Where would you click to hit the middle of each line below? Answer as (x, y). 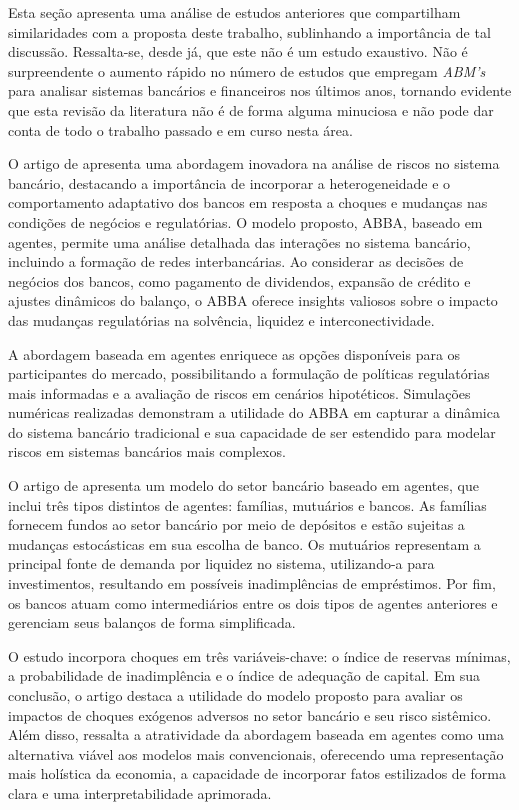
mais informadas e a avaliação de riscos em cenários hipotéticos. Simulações (239, 392)
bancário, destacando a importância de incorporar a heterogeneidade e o (229, 182)
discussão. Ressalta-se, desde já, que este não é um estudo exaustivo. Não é (238, 51)
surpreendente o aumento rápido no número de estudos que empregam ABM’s (247, 70)
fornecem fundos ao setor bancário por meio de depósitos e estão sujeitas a (236, 524)
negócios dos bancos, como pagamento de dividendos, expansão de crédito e (239, 280)
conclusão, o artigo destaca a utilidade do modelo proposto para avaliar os (235, 695)
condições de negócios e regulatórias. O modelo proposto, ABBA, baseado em (245, 221)
